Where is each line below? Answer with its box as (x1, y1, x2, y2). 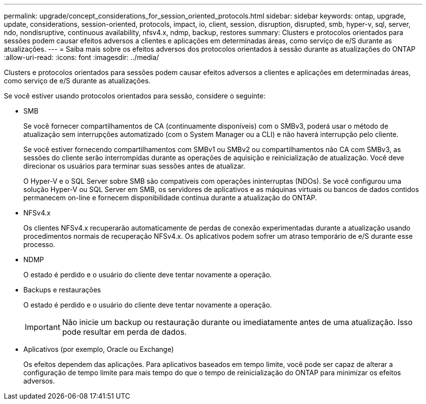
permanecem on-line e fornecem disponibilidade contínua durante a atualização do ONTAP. (23, 193, 317, 202)
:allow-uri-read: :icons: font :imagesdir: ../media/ (4, 53, 159, 61)
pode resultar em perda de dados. (62, 327, 187, 337)
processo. (23, 240, 55, 249)
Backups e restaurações (23, 286, 101, 294)
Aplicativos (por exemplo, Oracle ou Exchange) (23, 345, 174, 353)
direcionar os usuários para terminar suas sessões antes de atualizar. (23, 162, 246, 170)
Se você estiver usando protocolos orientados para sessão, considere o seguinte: (4, 92, 266, 100)
